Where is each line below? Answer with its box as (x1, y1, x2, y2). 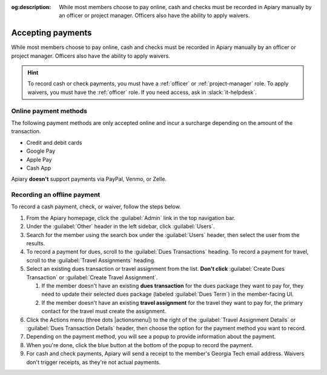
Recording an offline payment (11, 191, 101, 199)
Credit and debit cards (26, 139, 82, 146)
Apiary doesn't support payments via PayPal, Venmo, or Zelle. (11, 176, 167, 183)
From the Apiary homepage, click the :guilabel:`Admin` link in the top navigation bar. (26, 214, 236, 221)
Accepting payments (11, 28, 92, 38)
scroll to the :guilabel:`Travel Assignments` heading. (26, 256, 156, 264)
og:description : (11, 4, 51, 10)
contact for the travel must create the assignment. (41, 308, 167, 315)
